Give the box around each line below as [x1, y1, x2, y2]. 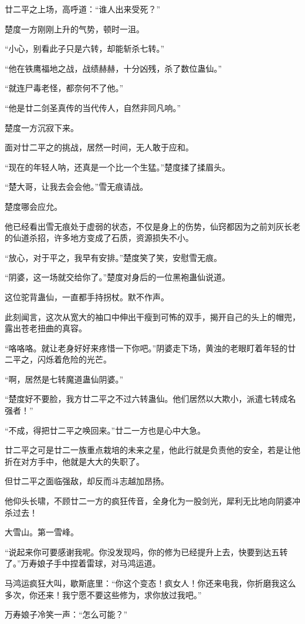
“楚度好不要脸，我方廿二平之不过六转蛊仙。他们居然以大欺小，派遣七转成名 [5, 392, 296, 405]
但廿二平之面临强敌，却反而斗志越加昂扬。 [5, 475, 169, 487]
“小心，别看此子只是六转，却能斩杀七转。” [5, 42, 165, 55]
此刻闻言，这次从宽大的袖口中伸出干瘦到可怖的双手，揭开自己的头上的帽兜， [5, 310, 300, 323]
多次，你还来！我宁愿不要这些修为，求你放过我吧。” [5, 588, 202, 600]
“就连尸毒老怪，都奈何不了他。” [5, 82, 124, 94]
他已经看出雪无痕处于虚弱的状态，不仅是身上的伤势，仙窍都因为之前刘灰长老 [5, 220, 300, 232]
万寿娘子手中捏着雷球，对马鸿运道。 [21, 557, 161, 569]
